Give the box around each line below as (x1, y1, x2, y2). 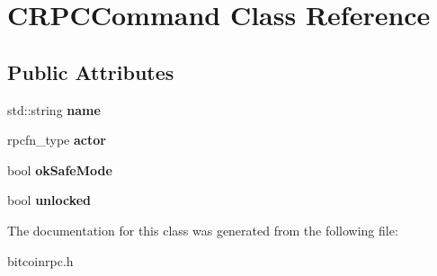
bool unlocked (7, 191, 92, 209)
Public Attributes (7, 58, 174, 85)
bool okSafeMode (7, 160, 112, 179)
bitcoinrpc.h (7, 251, 74, 270)
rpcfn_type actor (7, 130, 106, 149)
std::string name (7, 100, 101, 119)
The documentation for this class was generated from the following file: (7, 220, 398, 239)
